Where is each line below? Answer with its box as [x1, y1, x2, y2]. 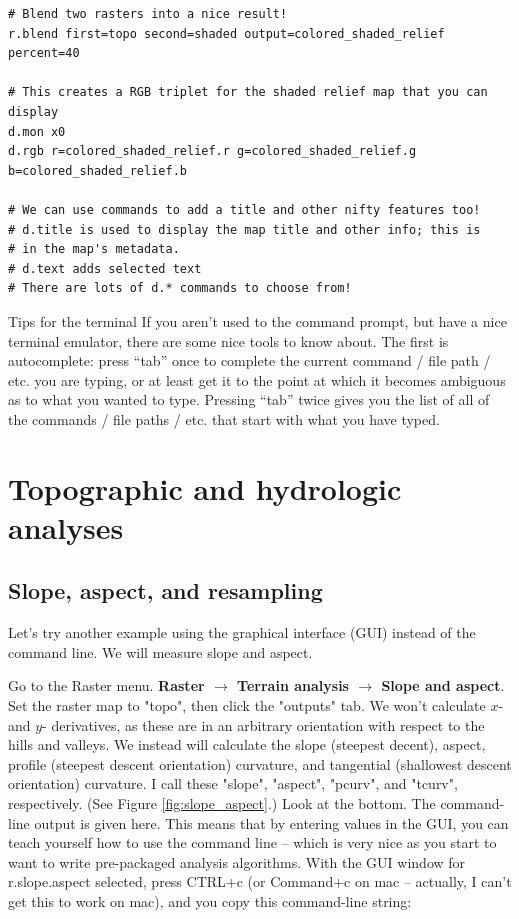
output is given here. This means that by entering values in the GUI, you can [34, 812, 509, 833]
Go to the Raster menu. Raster [8, 675, 205, 696]
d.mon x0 [8, 124, 66, 139]
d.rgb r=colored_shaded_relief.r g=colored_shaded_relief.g [8, 144, 417, 159]
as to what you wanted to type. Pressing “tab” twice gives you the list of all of [8, 389, 490, 410]
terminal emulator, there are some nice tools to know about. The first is [8, 330, 449, 351]
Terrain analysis [237, 675, 349, 696]
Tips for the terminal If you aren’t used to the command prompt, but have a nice [8, 310, 507, 331]
